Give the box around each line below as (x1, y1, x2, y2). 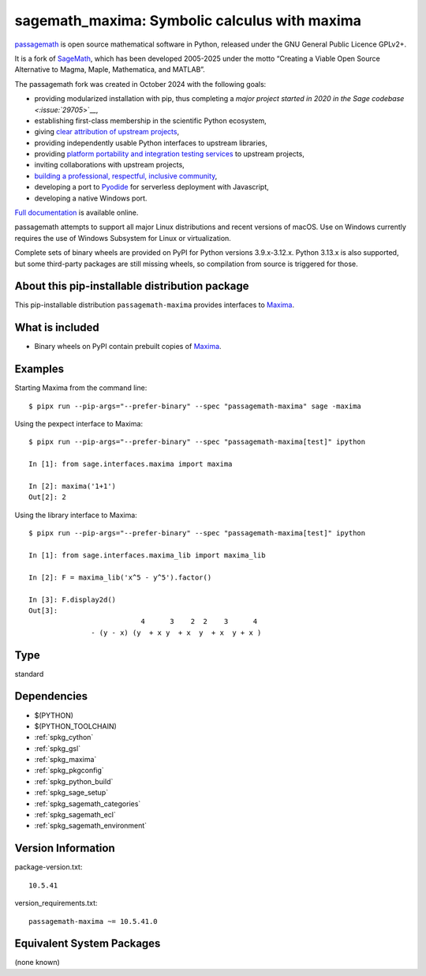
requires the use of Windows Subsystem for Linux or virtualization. (14, 233, 232, 242)
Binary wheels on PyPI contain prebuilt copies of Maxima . (34, 342, 222, 351)
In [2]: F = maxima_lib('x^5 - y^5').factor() (28, 572, 212, 582)
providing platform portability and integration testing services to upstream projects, (34, 149, 305, 159)
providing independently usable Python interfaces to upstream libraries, (34, 138, 268, 148)
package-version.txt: (14, 862, 83, 872)
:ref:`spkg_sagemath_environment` (34, 821, 148, 831)
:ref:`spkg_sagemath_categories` (34, 798, 141, 809)
